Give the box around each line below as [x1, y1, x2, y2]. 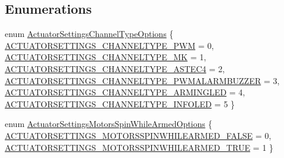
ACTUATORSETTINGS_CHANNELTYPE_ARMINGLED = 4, [5, 86, 245, 98]
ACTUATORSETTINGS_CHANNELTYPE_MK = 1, [5, 51, 207, 63]
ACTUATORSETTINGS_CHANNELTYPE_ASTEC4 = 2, [5, 62, 225, 75]
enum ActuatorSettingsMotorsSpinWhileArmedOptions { [5, 117, 213, 130]
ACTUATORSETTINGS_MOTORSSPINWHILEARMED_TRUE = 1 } [5, 141, 274, 153]
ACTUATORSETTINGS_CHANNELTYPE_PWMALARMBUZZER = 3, [5, 74, 280, 86]
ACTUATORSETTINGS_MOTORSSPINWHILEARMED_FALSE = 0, [5, 129, 271, 141]
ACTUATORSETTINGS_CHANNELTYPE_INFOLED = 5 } [5, 97, 235, 110]
